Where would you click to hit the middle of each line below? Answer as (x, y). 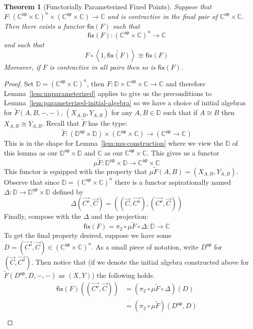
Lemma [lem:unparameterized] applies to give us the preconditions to (108, 93)
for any (122, 112)
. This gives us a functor (183, 152)
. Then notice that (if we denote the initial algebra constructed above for (140, 261)
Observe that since (32, 182)
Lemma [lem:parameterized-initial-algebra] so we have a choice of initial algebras (125, 103)
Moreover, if (22, 67)
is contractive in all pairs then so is (102, 67)
